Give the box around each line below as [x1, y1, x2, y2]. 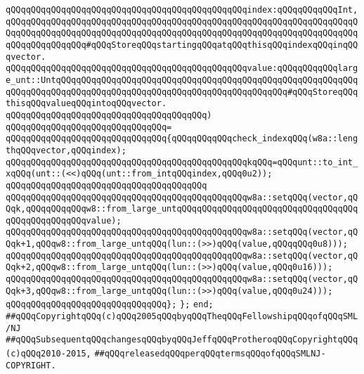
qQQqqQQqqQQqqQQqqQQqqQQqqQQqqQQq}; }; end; [6, 299, 214, 310]
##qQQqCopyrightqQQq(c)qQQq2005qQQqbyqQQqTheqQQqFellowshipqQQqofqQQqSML [6, 311, 358, 322]
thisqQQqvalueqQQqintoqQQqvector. [6, 98, 167, 109]
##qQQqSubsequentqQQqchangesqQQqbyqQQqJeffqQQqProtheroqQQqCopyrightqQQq [6, 335, 358, 345]
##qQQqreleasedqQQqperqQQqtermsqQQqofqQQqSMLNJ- [94, 349, 326, 359]
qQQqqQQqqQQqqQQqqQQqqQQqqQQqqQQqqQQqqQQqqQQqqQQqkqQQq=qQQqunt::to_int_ [6, 157, 358, 167]
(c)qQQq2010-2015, [6, 349, 91, 359]
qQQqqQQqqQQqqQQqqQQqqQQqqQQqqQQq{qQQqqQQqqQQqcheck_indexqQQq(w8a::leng [6, 134, 358, 144]
